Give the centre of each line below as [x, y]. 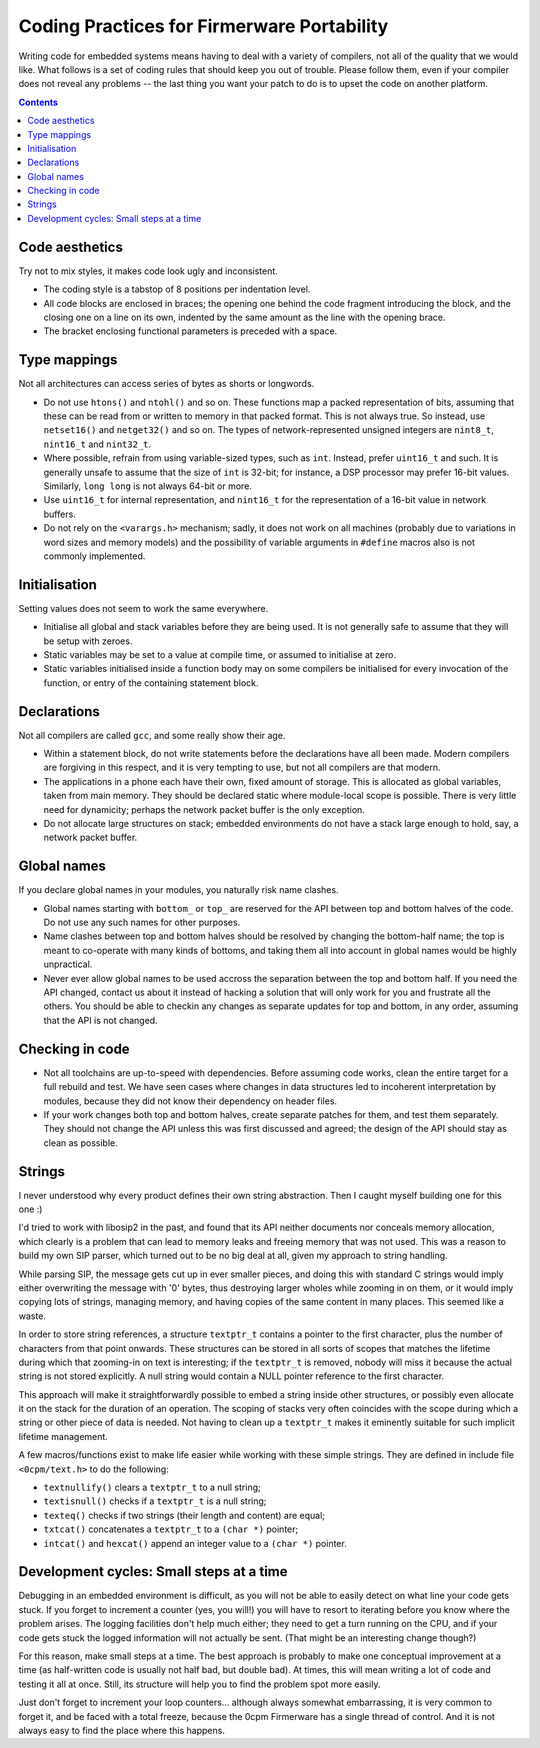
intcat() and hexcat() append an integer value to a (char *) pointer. [195, 1543]
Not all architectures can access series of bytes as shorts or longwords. [166, 384]
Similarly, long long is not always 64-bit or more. [147, 486]
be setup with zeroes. [88, 641]
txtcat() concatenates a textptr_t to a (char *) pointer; [171, 1529]
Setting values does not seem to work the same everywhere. [143, 608]
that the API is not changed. [101, 1020]
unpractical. [68, 964]
